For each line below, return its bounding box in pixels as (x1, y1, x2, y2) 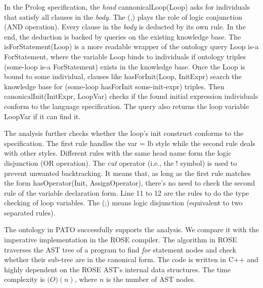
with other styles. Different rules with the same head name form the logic (4, 148, 232, 158)
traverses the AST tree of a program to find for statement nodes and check (4, 244, 236, 255)
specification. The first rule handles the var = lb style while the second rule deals (4, 137, 255, 148)
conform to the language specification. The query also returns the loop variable (4, 100, 249, 111)
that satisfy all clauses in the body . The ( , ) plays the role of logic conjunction (4, 11, 242, 22)
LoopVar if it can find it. (4, 111, 81, 121)
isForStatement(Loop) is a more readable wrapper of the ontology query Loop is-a (4, 41, 259, 52)
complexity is (4, 274, 45, 284)
